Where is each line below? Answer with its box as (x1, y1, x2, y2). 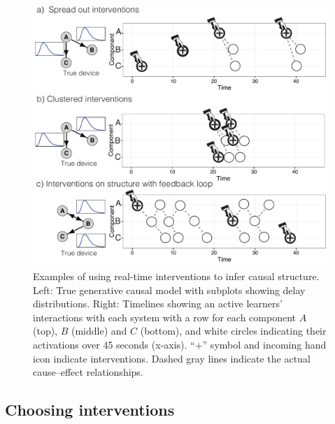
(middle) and (71, 323, 127, 338)
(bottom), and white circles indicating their (140, 323, 327, 338)
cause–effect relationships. (33, 365, 143, 379)
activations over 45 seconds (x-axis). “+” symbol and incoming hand (33, 337, 327, 352)
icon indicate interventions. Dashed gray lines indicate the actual (33, 351, 311, 365)
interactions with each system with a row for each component (33, 309, 296, 324)
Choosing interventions (5, 399, 175, 421)
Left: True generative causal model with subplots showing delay (33, 282, 306, 297)
